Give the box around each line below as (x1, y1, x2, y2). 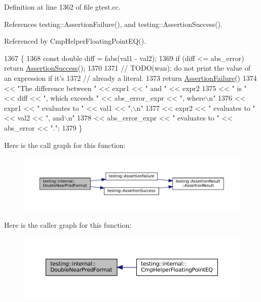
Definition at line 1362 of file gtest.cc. (4, 2, 121, 12)
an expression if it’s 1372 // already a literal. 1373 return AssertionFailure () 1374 (4, 72, 257, 83)
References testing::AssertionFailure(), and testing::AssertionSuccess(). (4, 18, 222, 29)
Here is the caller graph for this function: (4, 219, 132, 230)
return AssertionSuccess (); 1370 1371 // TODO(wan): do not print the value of (4, 63, 251, 73)
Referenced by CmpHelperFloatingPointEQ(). (4, 36, 146, 46)
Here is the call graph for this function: (4, 139, 126, 150)
